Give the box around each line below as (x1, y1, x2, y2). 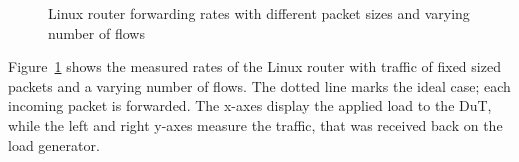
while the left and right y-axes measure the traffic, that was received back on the (8, 114, 503, 135)
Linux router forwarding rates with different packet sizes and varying (48, 3, 470, 23)
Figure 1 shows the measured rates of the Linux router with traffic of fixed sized (8, 56, 501, 77)
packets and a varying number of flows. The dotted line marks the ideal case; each (8, 75, 511, 96)
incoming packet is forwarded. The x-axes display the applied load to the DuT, (8, 95, 492, 116)
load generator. (8, 134, 100, 155)
